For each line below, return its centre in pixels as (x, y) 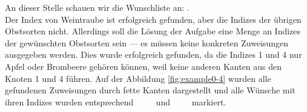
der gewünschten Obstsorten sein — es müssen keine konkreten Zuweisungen (147, 42)
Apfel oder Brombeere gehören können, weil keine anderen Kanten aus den (144, 66)
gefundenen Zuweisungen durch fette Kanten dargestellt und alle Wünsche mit (150, 90)
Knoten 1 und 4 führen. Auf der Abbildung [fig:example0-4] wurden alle (138, 78)
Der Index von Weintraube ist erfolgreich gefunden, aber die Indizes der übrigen (153, 19)
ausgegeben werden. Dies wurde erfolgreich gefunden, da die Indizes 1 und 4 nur (153, 54)
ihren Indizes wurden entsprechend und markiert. (116, 101)
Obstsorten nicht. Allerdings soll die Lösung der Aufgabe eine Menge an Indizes (153, 31)
